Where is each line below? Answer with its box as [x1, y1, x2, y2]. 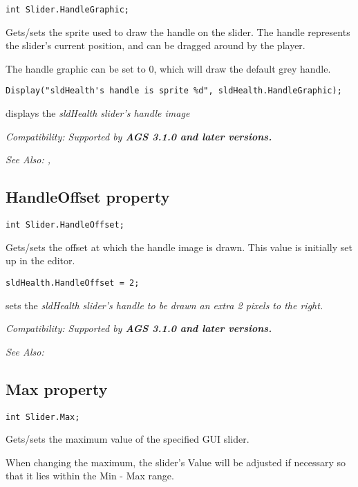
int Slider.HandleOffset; [6, 220, 124, 230]
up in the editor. [6, 253, 75, 268]
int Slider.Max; [6, 412, 80, 422]
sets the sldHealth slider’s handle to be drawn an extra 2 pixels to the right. [6, 297, 323, 312]
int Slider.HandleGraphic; [6, 5, 129, 15]
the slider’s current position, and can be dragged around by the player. [6, 38, 305, 53]
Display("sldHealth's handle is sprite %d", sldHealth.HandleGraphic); [6, 86, 342, 96]
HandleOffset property [6, 186, 170, 208]
